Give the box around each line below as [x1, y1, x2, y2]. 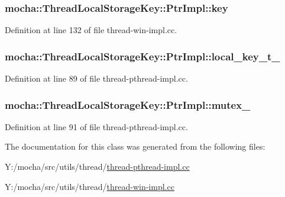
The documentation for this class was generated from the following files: [5, 140, 265, 153]
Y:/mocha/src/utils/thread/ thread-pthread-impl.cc [5, 160, 190, 173]
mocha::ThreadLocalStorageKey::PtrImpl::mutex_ [5, 97, 251, 112]
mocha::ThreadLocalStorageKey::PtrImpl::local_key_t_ [5, 49, 280, 63]
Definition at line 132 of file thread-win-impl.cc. [5, 24, 177, 36]
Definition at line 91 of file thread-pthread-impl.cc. [5, 120, 188, 133]
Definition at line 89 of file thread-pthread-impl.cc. [5, 72, 188, 85]
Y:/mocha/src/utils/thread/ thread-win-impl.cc [5, 180, 174, 192]
